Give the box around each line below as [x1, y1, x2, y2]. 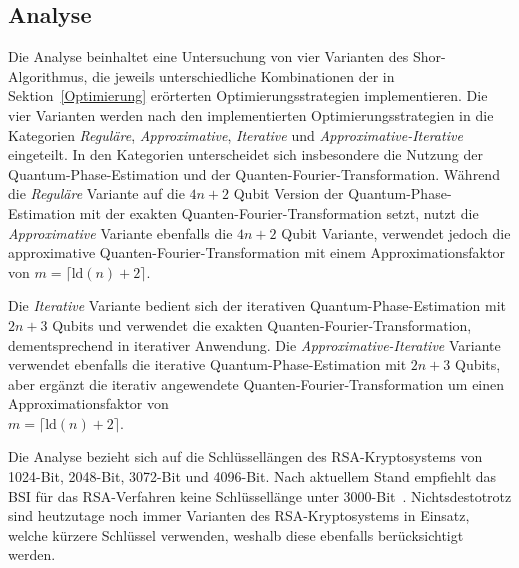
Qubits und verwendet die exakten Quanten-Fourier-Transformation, [52, 314, 472, 335]
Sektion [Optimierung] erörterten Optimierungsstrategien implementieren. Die [8, 85, 488, 106]
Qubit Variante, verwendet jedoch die [281, 222, 511, 243]
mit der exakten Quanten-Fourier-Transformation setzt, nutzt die [79, 202, 479, 223]
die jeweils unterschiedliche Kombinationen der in [92, 65, 395, 86]
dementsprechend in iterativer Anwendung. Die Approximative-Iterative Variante [8, 334, 501, 355]
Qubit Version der [233, 183, 344, 204]
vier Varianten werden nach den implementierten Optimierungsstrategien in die [8, 104, 494, 125]
